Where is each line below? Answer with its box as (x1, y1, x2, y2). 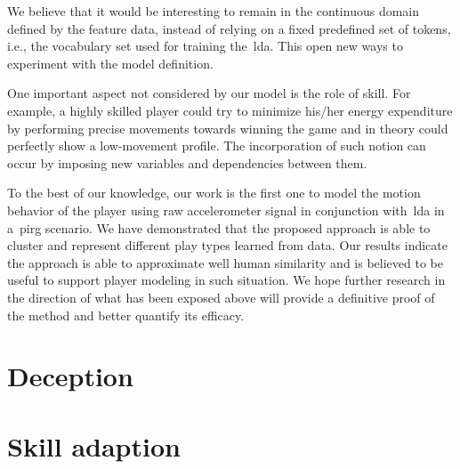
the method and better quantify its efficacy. (7, 305, 245, 324)
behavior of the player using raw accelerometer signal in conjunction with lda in (7, 200, 445, 219)
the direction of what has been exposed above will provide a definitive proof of (7, 287, 435, 306)
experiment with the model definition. (7, 53, 214, 72)
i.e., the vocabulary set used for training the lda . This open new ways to (7, 36, 403, 55)
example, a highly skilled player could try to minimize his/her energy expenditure (7, 101, 453, 119)
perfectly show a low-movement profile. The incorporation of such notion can (7, 136, 426, 155)
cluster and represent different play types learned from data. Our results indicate (7, 236, 448, 255)
